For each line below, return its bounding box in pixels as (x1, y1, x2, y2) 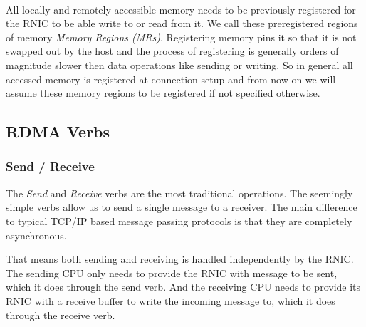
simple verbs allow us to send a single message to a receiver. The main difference (6, 199, 357, 214)
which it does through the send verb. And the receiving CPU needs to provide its (6, 279, 361, 294)
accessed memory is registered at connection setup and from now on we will (6, 71, 336, 86)
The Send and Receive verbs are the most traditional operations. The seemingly (6, 185, 353, 200)
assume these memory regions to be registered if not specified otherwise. (6, 85, 320, 100)
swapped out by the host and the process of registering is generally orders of (6, 43, 339, 58)
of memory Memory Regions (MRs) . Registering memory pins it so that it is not (6, 29, 357, 44)
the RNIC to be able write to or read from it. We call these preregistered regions (6, 16, 358, 31)
